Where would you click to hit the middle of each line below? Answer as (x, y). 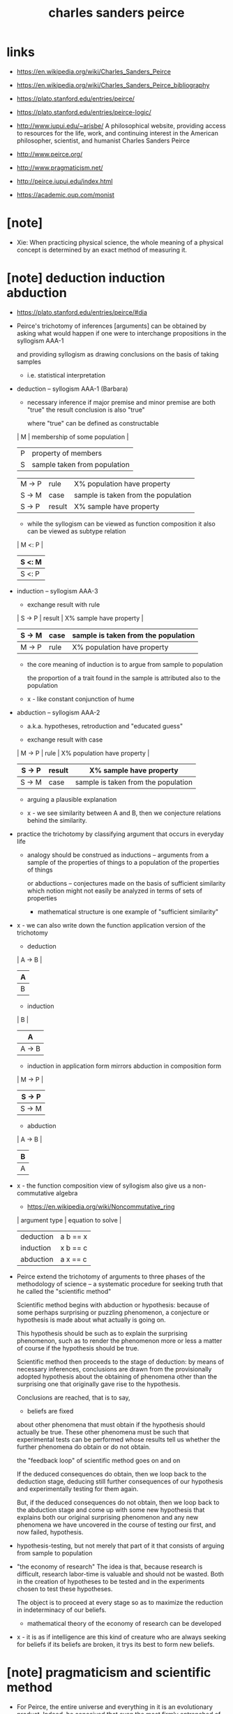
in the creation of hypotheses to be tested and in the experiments (111, 1581)
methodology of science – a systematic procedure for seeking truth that (120, 1283)
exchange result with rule (63, 604)
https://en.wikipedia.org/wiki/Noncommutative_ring (101, 1207)
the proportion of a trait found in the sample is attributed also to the (124, 678)
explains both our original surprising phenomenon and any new (107, 1517)
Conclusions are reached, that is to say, (73, 1397)
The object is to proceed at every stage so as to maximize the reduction (120, 1602)
